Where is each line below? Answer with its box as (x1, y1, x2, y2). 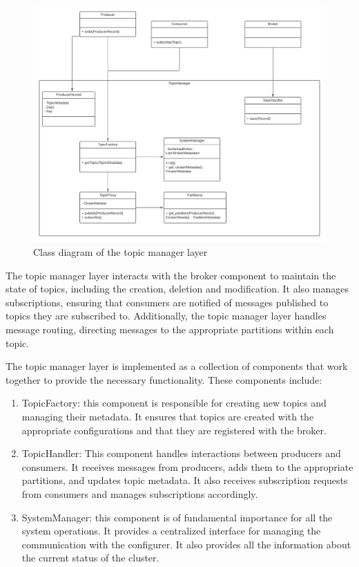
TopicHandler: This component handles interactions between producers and (21, 446, 341, 461)
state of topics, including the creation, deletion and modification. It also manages (6, 281, 349, 296)
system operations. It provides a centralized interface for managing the (21, 523, 321, 538)
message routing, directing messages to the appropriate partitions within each (6, 322, 334, 336)
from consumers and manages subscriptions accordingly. (21, 486, 258, 501)
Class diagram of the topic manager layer (33, 245, 208, 259)
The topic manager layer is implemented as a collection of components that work (6, 359, 348, 373)
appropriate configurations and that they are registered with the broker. (21, 422, 327, 437)
